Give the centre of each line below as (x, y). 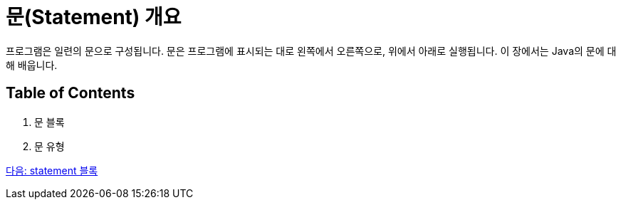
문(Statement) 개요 (94, 17)
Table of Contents (71, 93)
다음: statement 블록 (52, 170)
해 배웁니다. (32, 65)
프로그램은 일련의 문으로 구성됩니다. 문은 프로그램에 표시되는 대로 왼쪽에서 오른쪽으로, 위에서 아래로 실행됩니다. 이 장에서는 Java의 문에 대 (311, 51)
